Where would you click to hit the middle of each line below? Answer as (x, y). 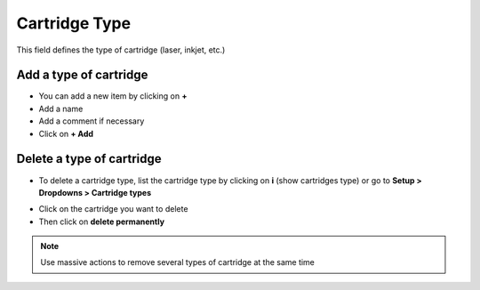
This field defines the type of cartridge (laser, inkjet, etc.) (121, 50)
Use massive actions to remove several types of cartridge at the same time (178, 262)
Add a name (61, 109)
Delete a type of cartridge (89, 159)
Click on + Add (66, 133)
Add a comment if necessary (92, 121)
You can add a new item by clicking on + (113, 96)
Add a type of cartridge (82, 75)
